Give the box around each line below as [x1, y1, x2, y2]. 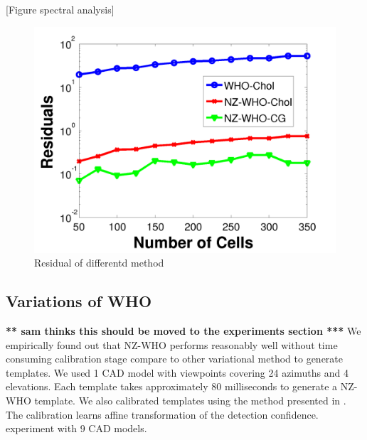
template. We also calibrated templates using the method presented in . [34, 392, 346, 407]
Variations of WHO [6, 290, 152, 312]
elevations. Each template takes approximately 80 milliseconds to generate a [6, 379, 338, 394]
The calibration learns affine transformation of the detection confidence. [6, 407, 319, 422]
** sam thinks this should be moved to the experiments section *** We [6, 323, 361, 338]
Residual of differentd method [34, 255, 164, 270]
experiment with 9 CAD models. [6, 421, 147, 436]
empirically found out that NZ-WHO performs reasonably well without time [6, 337, 338, 352]
